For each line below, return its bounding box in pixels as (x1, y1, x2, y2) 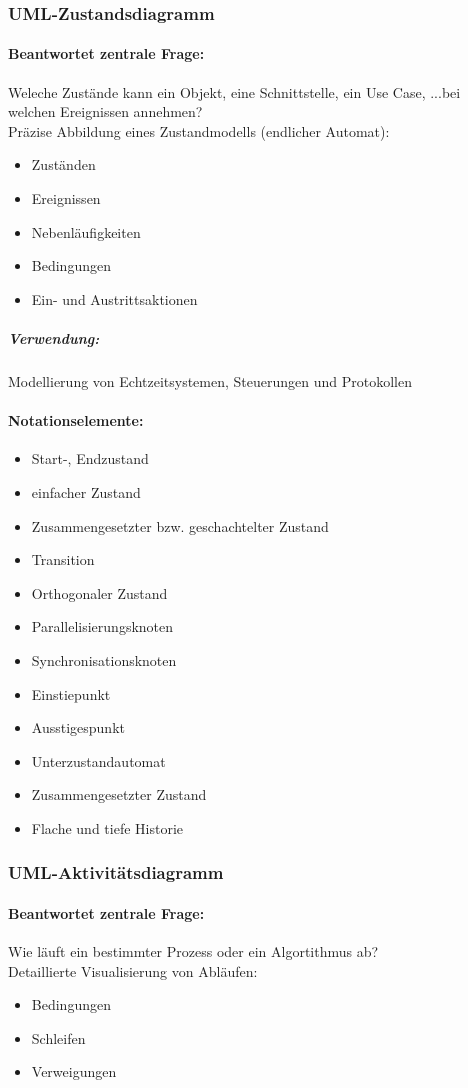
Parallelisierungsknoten (31, 616, 174, 637)
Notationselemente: (8, 410, 144, 431)
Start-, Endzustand (31, 448, 149, 469)
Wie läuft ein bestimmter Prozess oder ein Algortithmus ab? (8, 941, 379, 962)
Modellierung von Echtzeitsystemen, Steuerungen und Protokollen (8, 370, 412, 391)
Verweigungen (31, 1061, 117, 1082)
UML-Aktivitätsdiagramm (8, 860, 224, 885)
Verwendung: (8, 327, 100, 348)
